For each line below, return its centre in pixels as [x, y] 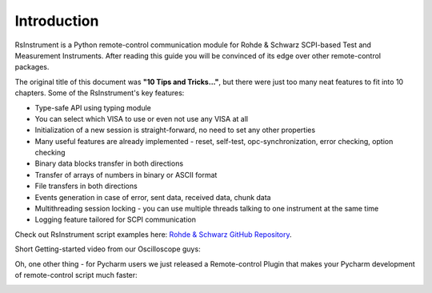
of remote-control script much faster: [76, 275]
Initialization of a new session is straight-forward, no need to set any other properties [175, 130]
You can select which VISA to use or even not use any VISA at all [141, 118]
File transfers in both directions [86, 186]
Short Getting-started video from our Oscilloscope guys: [108, 249]
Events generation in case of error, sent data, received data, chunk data [153, 197]
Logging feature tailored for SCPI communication [115, 219]
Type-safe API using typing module [93, 107]
